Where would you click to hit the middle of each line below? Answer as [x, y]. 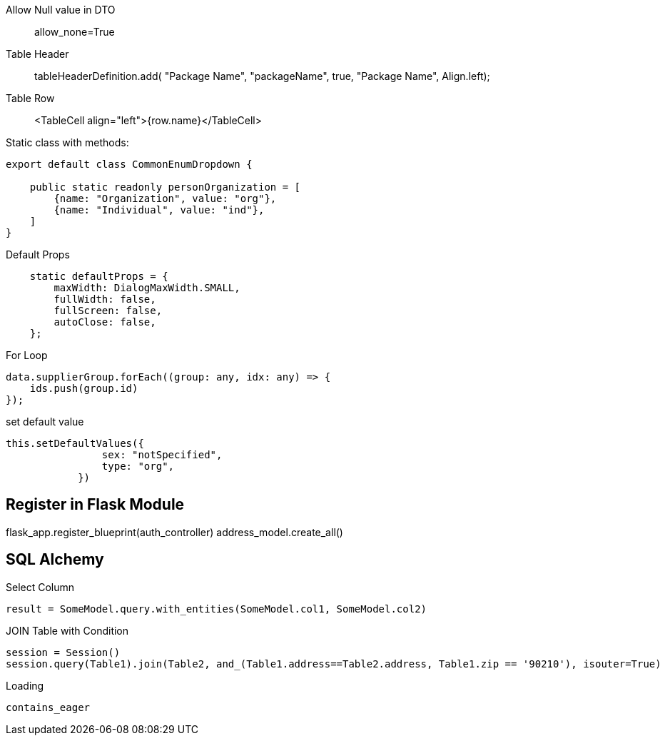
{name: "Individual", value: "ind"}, [159, 210]
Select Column [40, 587]
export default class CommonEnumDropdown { [129, 164]
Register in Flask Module [95, 505]
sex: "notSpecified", [162, 455]
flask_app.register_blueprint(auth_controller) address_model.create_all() [174, 532]
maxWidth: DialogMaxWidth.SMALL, [147, 288]
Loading [25, 685]
